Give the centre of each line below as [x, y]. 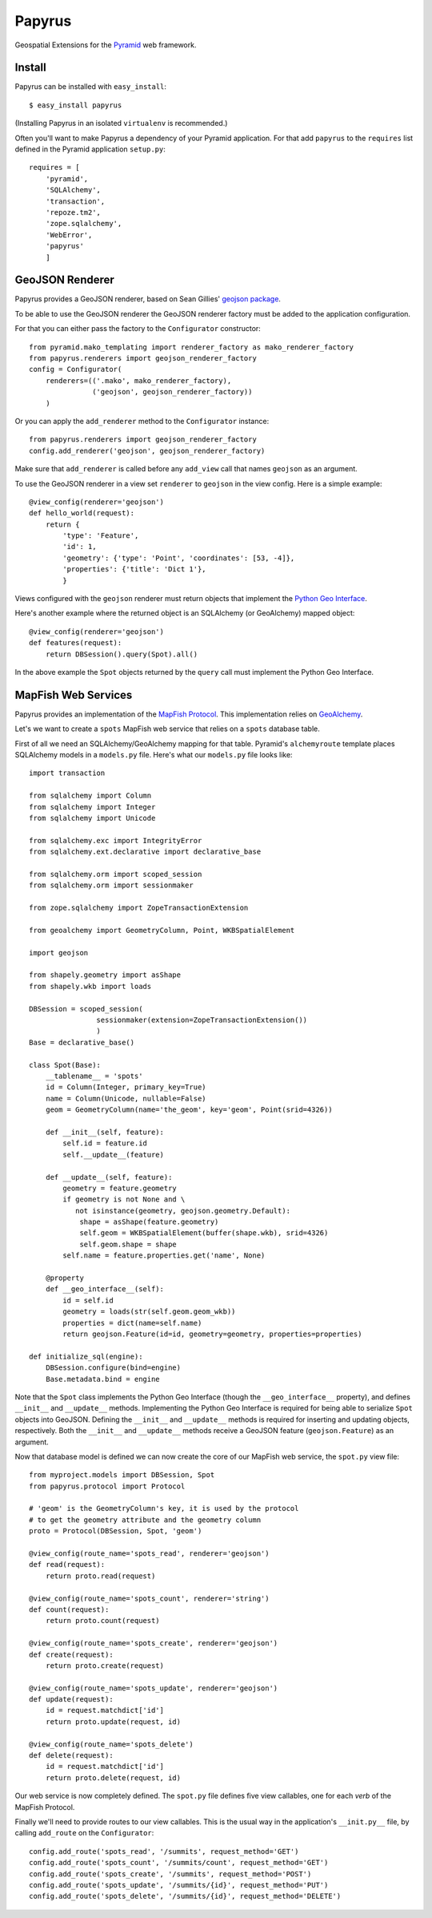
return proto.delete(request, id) [113, 1778]
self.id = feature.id [105, 1143]
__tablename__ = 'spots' [94, 1076]
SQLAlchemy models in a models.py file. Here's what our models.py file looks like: [154, 755]
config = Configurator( [76, 369]
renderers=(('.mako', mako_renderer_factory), [138, 380]
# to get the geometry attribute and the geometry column [145, 1520]
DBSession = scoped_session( [86, 1009]
